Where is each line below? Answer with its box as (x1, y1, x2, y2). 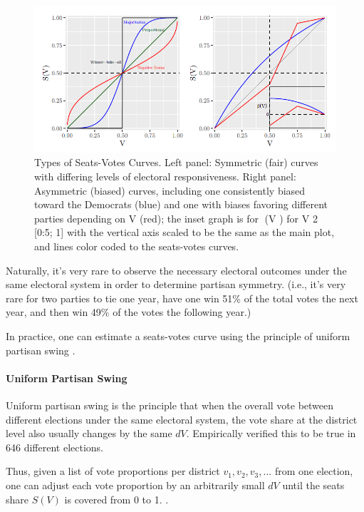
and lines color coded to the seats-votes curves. (34, 239, 239, 254)
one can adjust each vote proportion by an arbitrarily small (6, 477, 265, 492)
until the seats (282, 477, 345, 492)
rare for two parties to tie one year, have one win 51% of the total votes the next (6, 290, 358, 305)
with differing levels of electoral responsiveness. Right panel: (34, 169, 296, 184)
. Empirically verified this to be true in (186, 426, 356, 441)
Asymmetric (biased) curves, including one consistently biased (34, 183, 306, 198)
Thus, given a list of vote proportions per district (6, 464, 220, 478)
